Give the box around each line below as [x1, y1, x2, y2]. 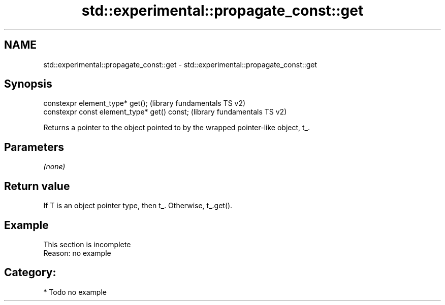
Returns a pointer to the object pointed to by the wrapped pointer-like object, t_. [43, 123, 310, 132]
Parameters [4, 140, 64, 154]
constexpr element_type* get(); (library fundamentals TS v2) [43, 99, 246, 108]
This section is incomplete [43, 240, 131, 249]
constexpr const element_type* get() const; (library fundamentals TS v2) [43, 107, 287, 117]
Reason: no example [43, 248, 111, 257]
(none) [43, 162, 66, 171]
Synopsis [4, 78, 52, 91]
